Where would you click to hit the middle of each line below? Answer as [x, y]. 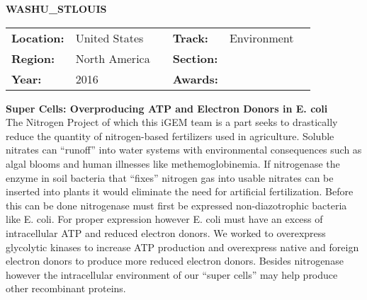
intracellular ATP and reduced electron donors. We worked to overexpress [166, 232]
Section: [195, 58]
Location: [38, 37]
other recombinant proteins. [66, 288]
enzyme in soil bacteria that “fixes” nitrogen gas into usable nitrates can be [170, 177]
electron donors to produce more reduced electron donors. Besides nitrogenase [175, 261]
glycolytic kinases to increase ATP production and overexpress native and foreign [182, 247]
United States [109, 37]
